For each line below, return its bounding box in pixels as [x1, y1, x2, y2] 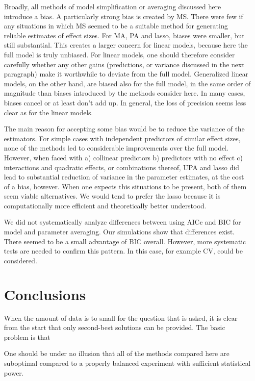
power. [4, 367, 24, 378]
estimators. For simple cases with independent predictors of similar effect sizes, [4, 133, 241, 143]
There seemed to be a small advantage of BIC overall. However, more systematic [4, 236, 246, 246]
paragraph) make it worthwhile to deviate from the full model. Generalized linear [4, 69, 249, 79]
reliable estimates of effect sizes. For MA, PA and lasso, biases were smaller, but [4, 30, 245, 40]
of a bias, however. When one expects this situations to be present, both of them [4, 181, 247, 191]
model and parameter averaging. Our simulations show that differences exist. [4, 227, 235, 237]
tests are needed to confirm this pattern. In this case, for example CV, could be [4, 246, 243, 256]
